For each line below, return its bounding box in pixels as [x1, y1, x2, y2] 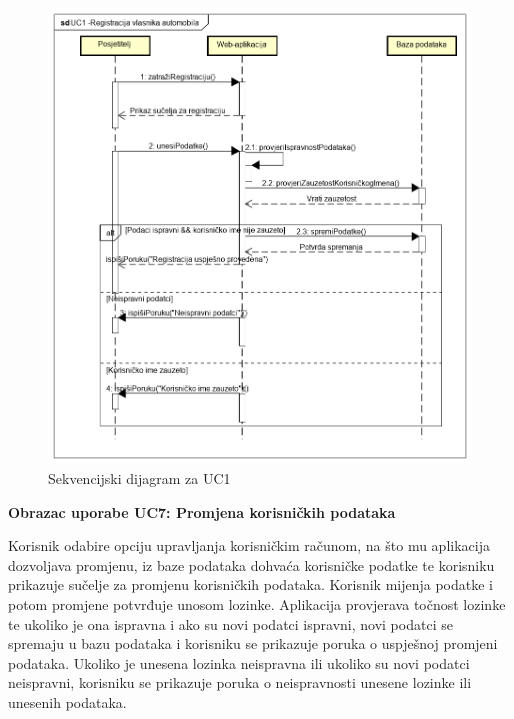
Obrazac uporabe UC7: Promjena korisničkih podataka [8, 501, 396, 522]
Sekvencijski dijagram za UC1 [48, 468, 231, 489]
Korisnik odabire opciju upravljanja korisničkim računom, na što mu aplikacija [8, 535, 490, 556]
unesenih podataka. [8, 692, 127, 712]
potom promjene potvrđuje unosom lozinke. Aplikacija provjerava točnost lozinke [8, 594, 506, 615]
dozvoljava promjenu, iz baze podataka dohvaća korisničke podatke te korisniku [8, 554, 495, 575]
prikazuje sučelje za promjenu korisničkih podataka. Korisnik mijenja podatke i [8, 574, 493, 595]
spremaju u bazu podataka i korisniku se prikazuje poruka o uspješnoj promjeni [8, 633, 498, 654]
